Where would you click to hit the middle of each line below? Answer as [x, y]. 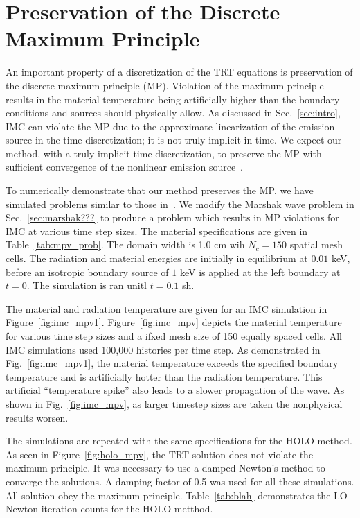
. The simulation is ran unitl [87, 285]
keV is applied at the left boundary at [260, 271]
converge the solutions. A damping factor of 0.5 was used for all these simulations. [180, 481]
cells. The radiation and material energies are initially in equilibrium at [157, 258]
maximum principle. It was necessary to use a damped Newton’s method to [165, 468]
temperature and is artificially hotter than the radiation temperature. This [164, 376]
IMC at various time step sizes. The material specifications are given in [157, 231]
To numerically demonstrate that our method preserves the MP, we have [160, 190]
